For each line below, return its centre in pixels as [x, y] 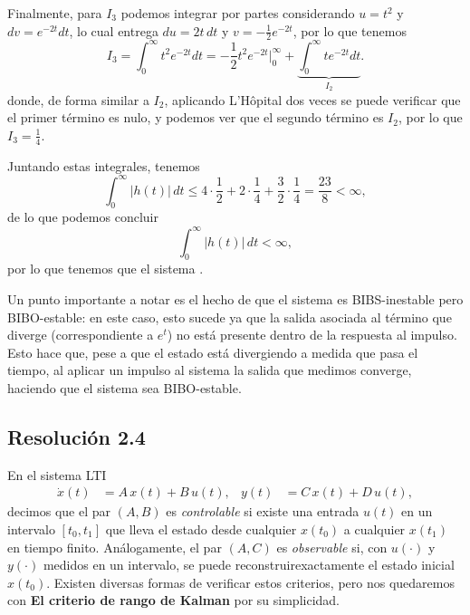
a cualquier [374, 529]
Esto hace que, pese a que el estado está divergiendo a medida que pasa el [213, 352]
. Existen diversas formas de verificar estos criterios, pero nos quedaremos [250, 582]
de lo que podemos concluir [83, 217]
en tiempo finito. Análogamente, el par [115, 547]
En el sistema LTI [57, 474]
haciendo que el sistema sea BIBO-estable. [125, 387]
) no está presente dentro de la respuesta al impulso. [312, 335]
